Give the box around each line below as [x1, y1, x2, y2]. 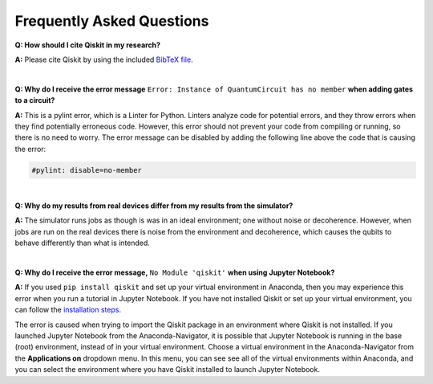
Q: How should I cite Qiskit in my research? [14, 40, 160, 50]
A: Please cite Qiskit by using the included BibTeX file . [14, 55, 193, 64]
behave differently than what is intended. [14, 238, 150, 248]
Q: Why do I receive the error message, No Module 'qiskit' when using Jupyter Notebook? [14, 268, 335, 277]
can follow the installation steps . [14, 305, 122, 315]
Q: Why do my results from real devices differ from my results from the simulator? [14, 201, 293, 210]
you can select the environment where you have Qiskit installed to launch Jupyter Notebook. [14, 365, 321, 374]
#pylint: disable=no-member [31, 165, 142, 174]
